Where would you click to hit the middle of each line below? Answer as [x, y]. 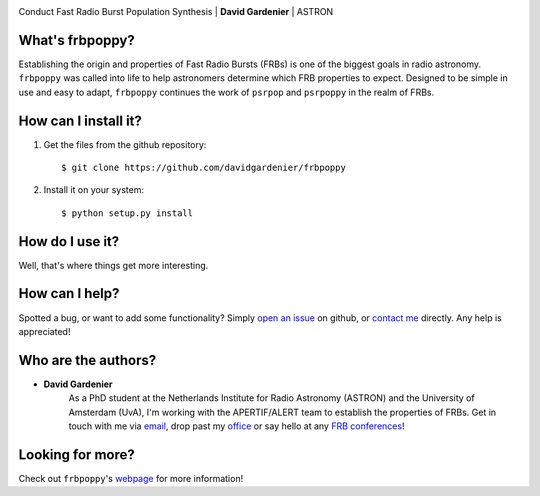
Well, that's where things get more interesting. [113, 265]
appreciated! [44, 331]
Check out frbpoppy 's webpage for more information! [131, 478]
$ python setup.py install [127, 213]
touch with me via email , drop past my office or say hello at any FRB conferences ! [236, 426]
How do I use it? [69, 241]
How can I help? [69, 293]
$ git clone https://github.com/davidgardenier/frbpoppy [204, 167]
